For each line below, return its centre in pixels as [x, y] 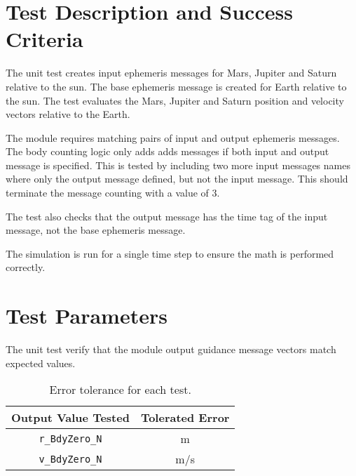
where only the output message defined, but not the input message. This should [177, 179]
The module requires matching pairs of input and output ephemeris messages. [173, 137]
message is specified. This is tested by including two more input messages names [178, 165]
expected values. [41, 363]
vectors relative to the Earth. [68, 114]
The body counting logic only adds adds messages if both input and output [167, 151]
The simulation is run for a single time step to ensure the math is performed [170, 253]
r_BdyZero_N [70, 438]
